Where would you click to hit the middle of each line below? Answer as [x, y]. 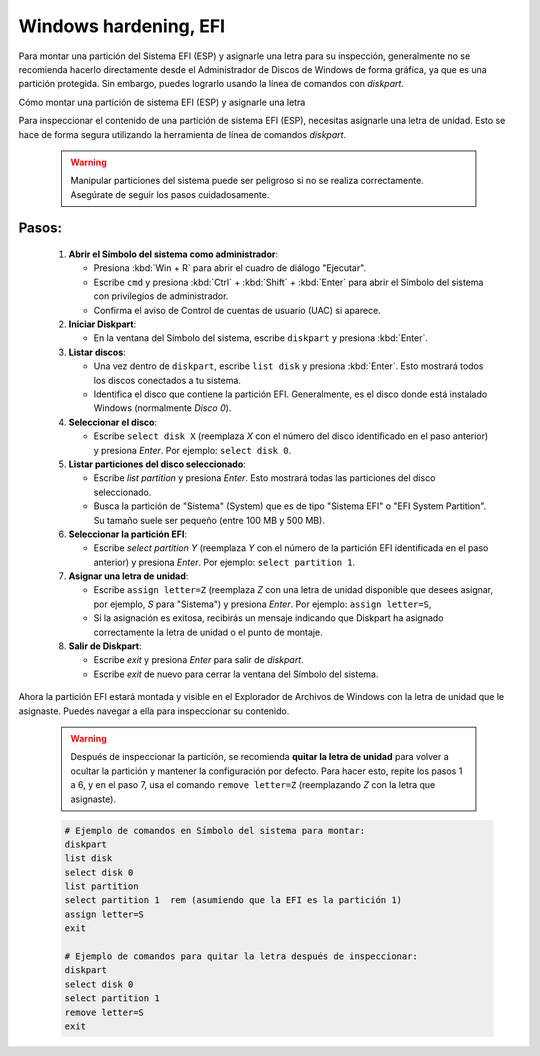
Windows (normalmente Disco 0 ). [162, 408]
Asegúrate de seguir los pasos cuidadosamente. [170, 194]
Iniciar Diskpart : [102, 324]
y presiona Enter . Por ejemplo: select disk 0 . [192, 450]
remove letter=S [104, 1012]
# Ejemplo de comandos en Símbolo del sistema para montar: [215, 830]
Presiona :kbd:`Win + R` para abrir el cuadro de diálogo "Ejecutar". [230, 268]
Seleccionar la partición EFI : [127, 534]
